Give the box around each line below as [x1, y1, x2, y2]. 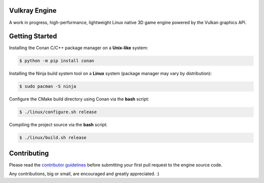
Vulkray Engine [9, 6, 57, 15]
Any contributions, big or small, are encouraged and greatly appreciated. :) [9, 171, 160, 177]
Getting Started [9, 32, 57, 41]
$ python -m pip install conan [19, 58, 95, 63]
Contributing [9, 149, 49, 157]
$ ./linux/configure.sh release [19, 109, 97, 115]
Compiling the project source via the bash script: [9, 122, 108, 128]
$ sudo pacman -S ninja [19, 83, 77, 89]
